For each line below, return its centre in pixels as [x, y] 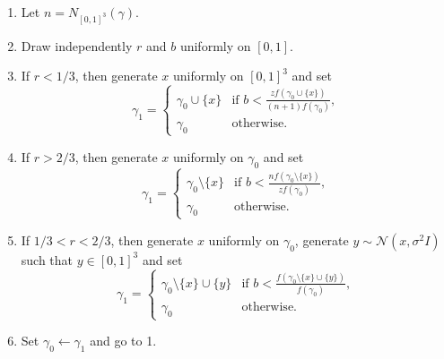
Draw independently [77, 45]
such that [47, 259]
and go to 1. [123, 341]
